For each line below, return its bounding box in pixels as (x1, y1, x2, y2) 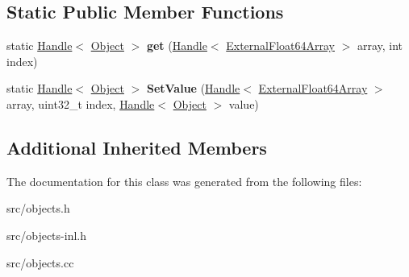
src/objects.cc (6, 254, 74, 271)
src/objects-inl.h (6, 226, 86, 243)
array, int (357, 37, 403, 54)
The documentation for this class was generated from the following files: (6, 172, 362, 189)
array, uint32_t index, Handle (6, 95, 155, 112)
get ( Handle (146, 37, 207, 54)
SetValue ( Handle (146, 80, 240, 97)
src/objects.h (6, 200, 70, 217)
